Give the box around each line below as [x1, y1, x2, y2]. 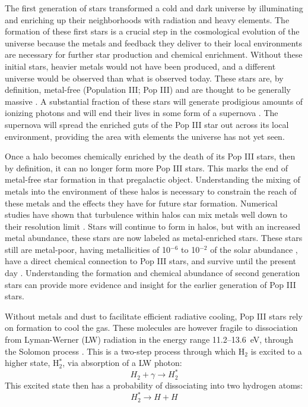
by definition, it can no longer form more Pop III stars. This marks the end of [5, 161, 288, 174]
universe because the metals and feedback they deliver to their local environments [5, 36, 302, 49]
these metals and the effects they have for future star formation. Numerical [5, 196, 278, 209]
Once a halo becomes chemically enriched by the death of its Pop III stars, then [5, 150, 296, 162]
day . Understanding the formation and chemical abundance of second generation [5, 267, 300, 279]
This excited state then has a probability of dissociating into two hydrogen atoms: [5, 379, 303, 392]
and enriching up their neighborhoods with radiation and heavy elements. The [5, 13, 290, 26]
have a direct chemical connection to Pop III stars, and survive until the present [5, 255, 297, 267]
